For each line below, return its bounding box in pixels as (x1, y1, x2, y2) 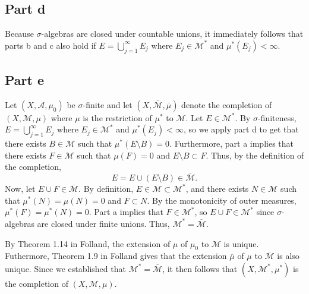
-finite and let (83, 98, 133, 110)
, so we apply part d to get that (183, 123, 299, 135)
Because (5, 27, 34, 40)
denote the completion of (181, 98, 272, 110)
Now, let (5, 182, 36, 195)
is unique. (223, 237, 259, 249)
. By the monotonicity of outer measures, (147, 194, 297, 206)
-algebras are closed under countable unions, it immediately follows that (41, 27, 304, 40)
